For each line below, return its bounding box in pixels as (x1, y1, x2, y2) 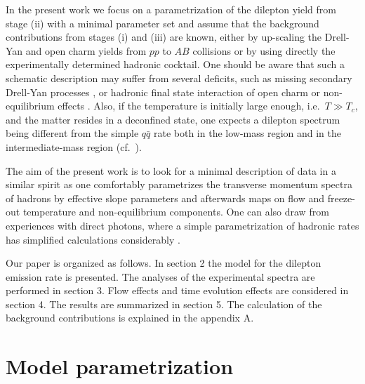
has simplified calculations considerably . (6, 232, 180, 246)
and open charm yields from (25, 43, 147, 58)
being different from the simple (6, 126, 139, 140)
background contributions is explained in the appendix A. (6, 310, 254, 325)
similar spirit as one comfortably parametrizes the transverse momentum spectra (6, 177, 352, 192)
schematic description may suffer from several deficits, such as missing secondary (6, 70, 352, 85)
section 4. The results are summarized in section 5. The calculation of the (6, 296, 322, 311)
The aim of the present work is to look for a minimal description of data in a (6, 163, 336, 178)
